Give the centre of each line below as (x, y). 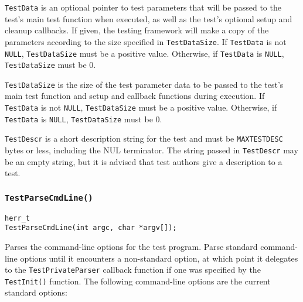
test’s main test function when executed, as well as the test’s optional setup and (149, 18)
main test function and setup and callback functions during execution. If (135, 96)
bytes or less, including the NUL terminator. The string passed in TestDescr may (151, 150)
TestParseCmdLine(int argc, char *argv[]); (91, 228)
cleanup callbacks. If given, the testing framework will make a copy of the (137, 30)
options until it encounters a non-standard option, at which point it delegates (159, 258)
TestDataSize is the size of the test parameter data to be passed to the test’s (144, 84)
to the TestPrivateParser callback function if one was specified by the (133, 270)
